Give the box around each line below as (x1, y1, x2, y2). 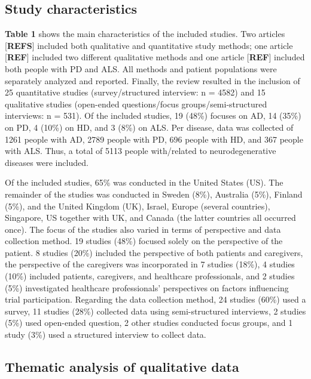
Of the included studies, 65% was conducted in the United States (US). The (5, 176, 283, 189)
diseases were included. (5, 156, 89, 168)
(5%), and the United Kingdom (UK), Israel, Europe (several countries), (5, 199, 270, 212)
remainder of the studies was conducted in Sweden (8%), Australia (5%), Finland (5, 187, 303, 200)
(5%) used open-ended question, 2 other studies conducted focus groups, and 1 (5, 316, 293, 329)
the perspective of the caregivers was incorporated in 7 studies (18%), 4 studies (5, 258, 295, 270)
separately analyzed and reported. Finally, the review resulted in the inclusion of (5, 74, 300, 87)
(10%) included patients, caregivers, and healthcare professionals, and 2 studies (5, 270, 295, 282)
